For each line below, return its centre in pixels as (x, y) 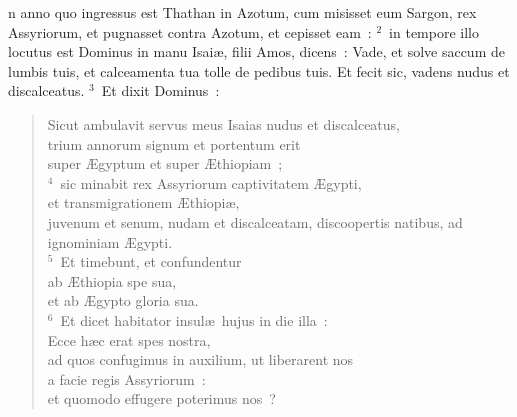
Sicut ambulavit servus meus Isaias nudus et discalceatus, (223, 123)
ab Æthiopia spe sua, (112, 280)
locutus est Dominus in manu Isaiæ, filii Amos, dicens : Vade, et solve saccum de (256, 51)
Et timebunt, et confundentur (151, 261)
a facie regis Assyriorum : (126, 378)
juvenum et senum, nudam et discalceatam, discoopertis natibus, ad (255, 221)
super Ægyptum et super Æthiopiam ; (165, 163)
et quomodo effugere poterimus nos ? (161, 398)
